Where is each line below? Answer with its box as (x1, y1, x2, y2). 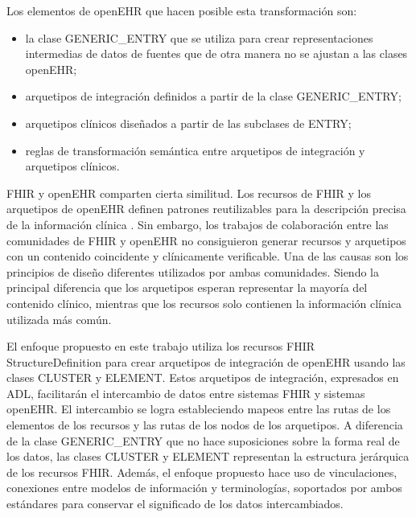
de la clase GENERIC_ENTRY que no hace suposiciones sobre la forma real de (6, 432, 400, 449)
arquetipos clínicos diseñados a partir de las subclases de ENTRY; (25, 114, 352, 131)
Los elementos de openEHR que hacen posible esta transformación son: (6, 2, 357, 18)
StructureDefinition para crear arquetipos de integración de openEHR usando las (6, 353, 406, 370)
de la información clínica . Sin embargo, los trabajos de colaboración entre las (6, 215, 389, 232)
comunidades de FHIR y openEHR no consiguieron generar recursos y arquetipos (6, 232, 406, 248)
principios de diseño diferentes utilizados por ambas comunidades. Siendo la (6, 263, 379, 280)
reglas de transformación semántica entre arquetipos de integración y (25, 142, 365, 158)
